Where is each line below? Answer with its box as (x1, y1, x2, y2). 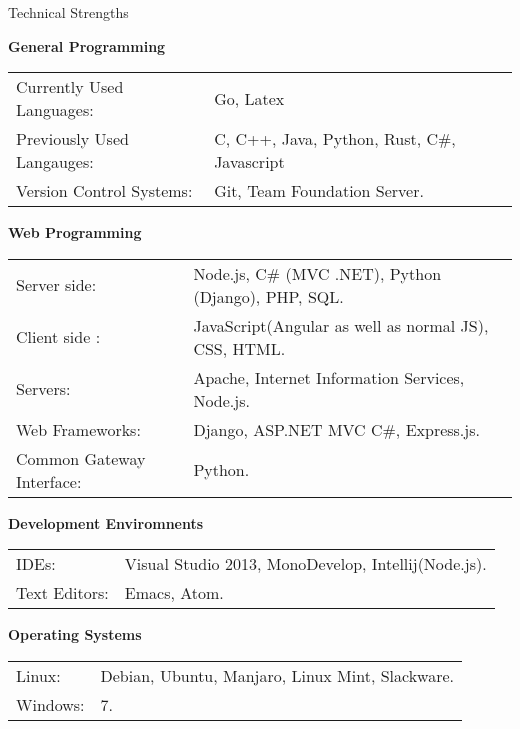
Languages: (16, 98, 94, 122)
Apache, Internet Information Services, (193, 365, 465, 389)
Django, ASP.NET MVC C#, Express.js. (193, 417, 480, 441)
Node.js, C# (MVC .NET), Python (193, 261, 442, 285)
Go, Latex (214, 86, 285, 110)
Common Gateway (16, 446, 146, 470)
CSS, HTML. (193, 336, 286, 360)
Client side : (16, 325, 101, 349)
